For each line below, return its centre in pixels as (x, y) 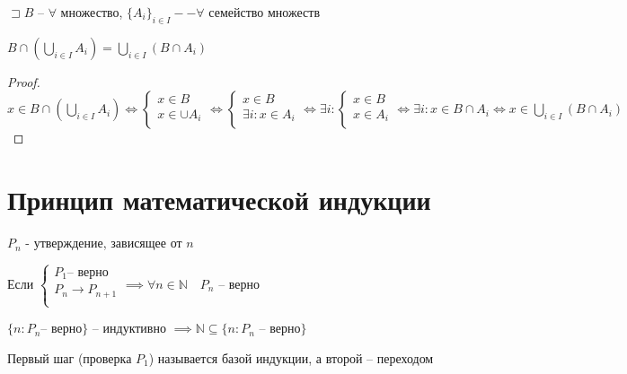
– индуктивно (129, 328)
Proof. (24, 81)
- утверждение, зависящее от (104, 243)
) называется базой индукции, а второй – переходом (291, 357)
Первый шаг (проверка (70, 357)
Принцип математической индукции (219, 200)
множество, (92, 12)
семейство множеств (265, 12)
